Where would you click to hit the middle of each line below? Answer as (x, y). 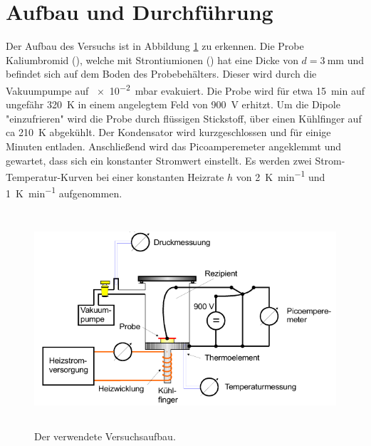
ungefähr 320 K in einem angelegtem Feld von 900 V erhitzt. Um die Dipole (173, 104)
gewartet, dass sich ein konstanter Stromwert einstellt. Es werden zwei (159, 160)
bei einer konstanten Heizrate (160, 176)
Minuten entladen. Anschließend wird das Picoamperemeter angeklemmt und (174, 146)
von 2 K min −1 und (281, 176)
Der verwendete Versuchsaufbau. (105, 436)
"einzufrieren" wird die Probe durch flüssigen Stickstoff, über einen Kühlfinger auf (184, 118)
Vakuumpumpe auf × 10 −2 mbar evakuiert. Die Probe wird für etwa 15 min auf (185, 89)
